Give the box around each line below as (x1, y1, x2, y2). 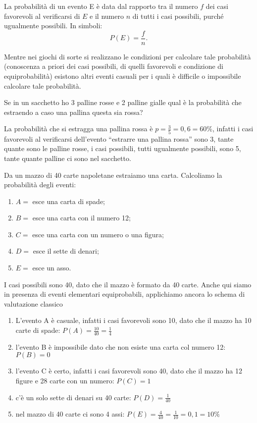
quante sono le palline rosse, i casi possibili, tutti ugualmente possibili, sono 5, (4, 143, 241, 154)
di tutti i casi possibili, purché (132, 10, 224, 21)
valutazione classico (4, 298, 63, 309)
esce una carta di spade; (32, 196, 105, 206)
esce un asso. (32, 263, 71, 273)
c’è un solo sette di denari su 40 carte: (15, 392, 131, 402)
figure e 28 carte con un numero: (15, 375, 114, 386)
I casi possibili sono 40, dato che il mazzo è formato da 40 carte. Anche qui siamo (4, 279, 252, 289)
